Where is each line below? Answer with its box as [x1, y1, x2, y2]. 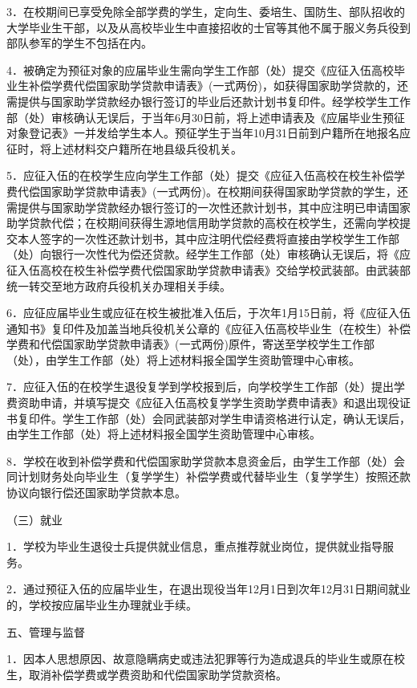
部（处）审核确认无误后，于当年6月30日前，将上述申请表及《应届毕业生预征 [6, 108, 405, 125]
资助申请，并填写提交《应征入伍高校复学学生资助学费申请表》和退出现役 [17, 394, 399, 411]
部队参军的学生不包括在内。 [6, 35, 152, 51]
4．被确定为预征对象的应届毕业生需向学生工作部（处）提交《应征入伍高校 [6, 61, 394, 78]
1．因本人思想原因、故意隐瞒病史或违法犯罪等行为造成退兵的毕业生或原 [6, 650, 383, 667]
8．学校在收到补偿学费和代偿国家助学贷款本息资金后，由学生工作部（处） [6, 452, 394, 469]
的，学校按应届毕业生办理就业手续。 [6, 596, 197, 613]
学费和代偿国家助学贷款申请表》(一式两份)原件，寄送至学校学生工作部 [6, 336, 374, 352]
